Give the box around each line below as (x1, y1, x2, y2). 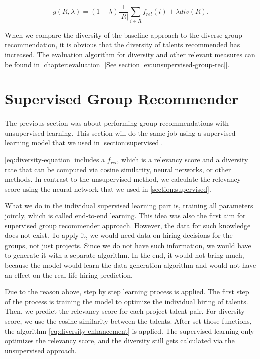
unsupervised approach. (5, 345, 77, 355)
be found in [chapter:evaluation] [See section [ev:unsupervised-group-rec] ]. (5, 59, 230, 69)
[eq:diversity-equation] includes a (5, 154, 105, 165)
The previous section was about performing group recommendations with (5, 117, 229, 128)
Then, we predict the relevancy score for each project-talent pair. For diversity (5, 306, 245, 316)
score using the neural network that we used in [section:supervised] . (5, 183, 211, 194)
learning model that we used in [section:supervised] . (5, 137, 163, 148)
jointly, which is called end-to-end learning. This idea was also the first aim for (5, 210, 246, 221)
